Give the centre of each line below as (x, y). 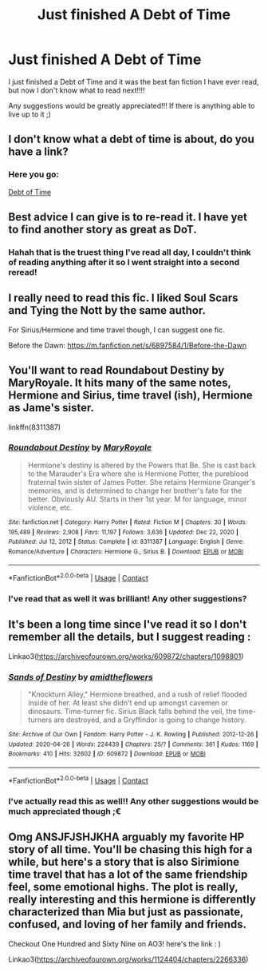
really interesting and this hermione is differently (132, 900)
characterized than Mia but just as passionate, (126, 912)
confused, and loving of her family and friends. (128, 924)
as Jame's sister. (51, 408)
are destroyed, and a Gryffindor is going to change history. (150, 720)
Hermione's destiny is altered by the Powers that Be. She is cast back (142, 465)
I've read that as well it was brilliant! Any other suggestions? (128, 599)
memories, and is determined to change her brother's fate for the (135, 490)
